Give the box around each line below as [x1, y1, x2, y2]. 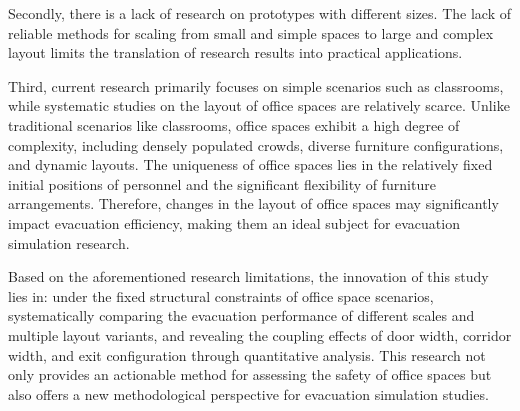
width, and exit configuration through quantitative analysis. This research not [8, 344, 486, 365]
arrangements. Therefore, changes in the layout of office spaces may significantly [8, 193, 499, 214]
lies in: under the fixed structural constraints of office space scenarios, [8, 285, 434, 306]
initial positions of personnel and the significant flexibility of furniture [8, 173, 436, 194]
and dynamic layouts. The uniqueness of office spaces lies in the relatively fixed [8, 154, 493, 175]
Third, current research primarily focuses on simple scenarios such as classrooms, [8, 75, 504, 96]
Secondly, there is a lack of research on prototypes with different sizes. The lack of [8, 3, 511, 23]
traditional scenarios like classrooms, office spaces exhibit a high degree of [8, 114, 460, 135]
